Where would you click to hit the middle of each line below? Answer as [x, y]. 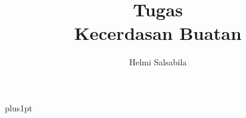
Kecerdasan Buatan [158, 33]
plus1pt [19, 107]
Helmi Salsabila [158, 62]
